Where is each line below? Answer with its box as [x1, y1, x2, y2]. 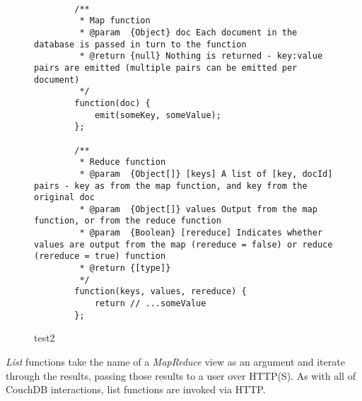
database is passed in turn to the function [34, 39, 247, 50]
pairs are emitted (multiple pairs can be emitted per [34, 62, 298, 73]
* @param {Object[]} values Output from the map [79, 204, 317, 214]
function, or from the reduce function [34, 216, 221, 226]
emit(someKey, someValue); [94, 110, 221, 120]
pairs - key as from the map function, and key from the [34, 180, 308, 191]
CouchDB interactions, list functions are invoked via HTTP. [6, 382, 266, 397]
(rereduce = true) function [34, 251, 166, 262]
